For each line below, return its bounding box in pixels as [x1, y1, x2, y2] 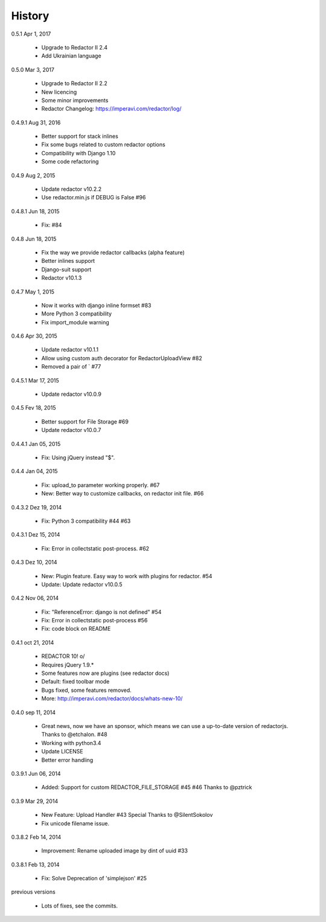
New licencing [41, 88, 77, 95]
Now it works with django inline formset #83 [41, 301, 152, 309]
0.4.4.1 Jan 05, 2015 [11, 440, 61, 447]
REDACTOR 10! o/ [41, 653, 85, 660]
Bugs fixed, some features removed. [41, 686, 132, 694]
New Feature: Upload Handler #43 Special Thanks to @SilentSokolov [41, 811, 213, 819]
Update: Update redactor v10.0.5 [41, 581, 123, 588]
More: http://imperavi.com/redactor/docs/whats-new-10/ [41, 695, 183, 702]
